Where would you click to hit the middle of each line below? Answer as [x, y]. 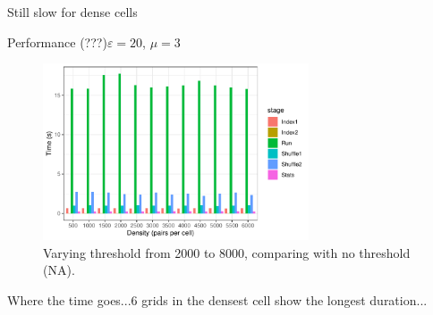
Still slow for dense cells [72, 12]
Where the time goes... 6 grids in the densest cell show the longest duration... [217, 299]
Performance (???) [57, 41]
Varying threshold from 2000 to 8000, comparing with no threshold [227, 252]
